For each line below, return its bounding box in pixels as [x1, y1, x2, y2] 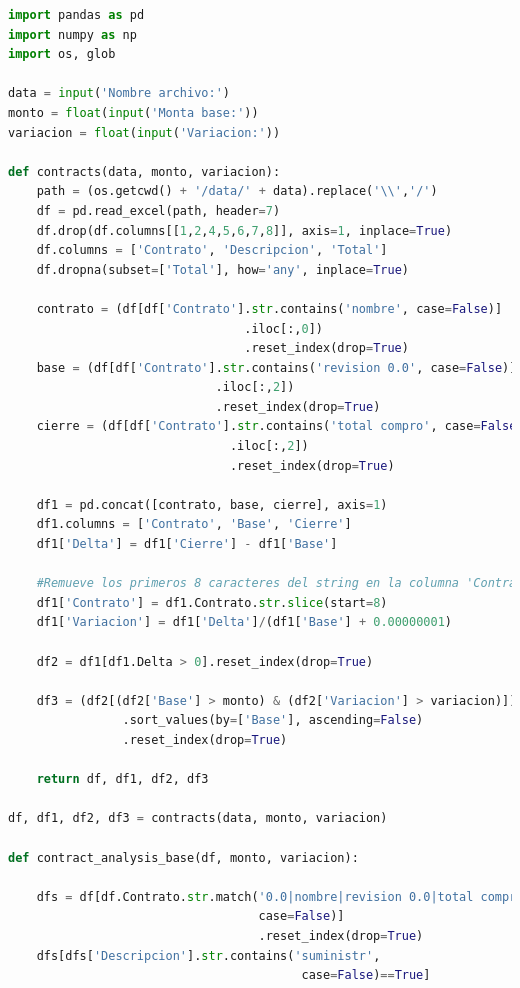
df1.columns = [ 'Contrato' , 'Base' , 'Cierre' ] [36, 517, 352, 532]
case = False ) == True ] [301, 968, 431, 983]
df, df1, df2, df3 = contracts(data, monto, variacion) [8, 811, 388, 826]
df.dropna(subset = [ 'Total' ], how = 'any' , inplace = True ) [36, 262, 409, 277]
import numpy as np [8, 27, 137, 42]
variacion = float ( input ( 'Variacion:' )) [8, 125, 281, 140]
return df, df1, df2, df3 [36, 772, 209, 787]
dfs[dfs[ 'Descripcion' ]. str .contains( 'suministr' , [36, 948, 381, 963]
